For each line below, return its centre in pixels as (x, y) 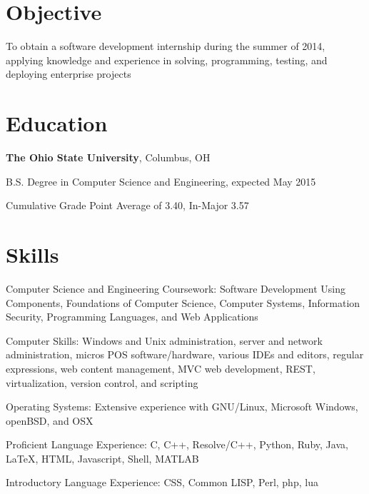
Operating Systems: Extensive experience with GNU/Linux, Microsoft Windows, (182, 407)
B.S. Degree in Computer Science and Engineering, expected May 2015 (161, 181)
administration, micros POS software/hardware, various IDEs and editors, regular (185, 354)
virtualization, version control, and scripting (102, 382)
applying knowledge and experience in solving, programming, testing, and (167, 60)
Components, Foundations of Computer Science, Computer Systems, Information (183, 302)
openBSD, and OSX (50, 420)
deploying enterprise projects (69, 74)
